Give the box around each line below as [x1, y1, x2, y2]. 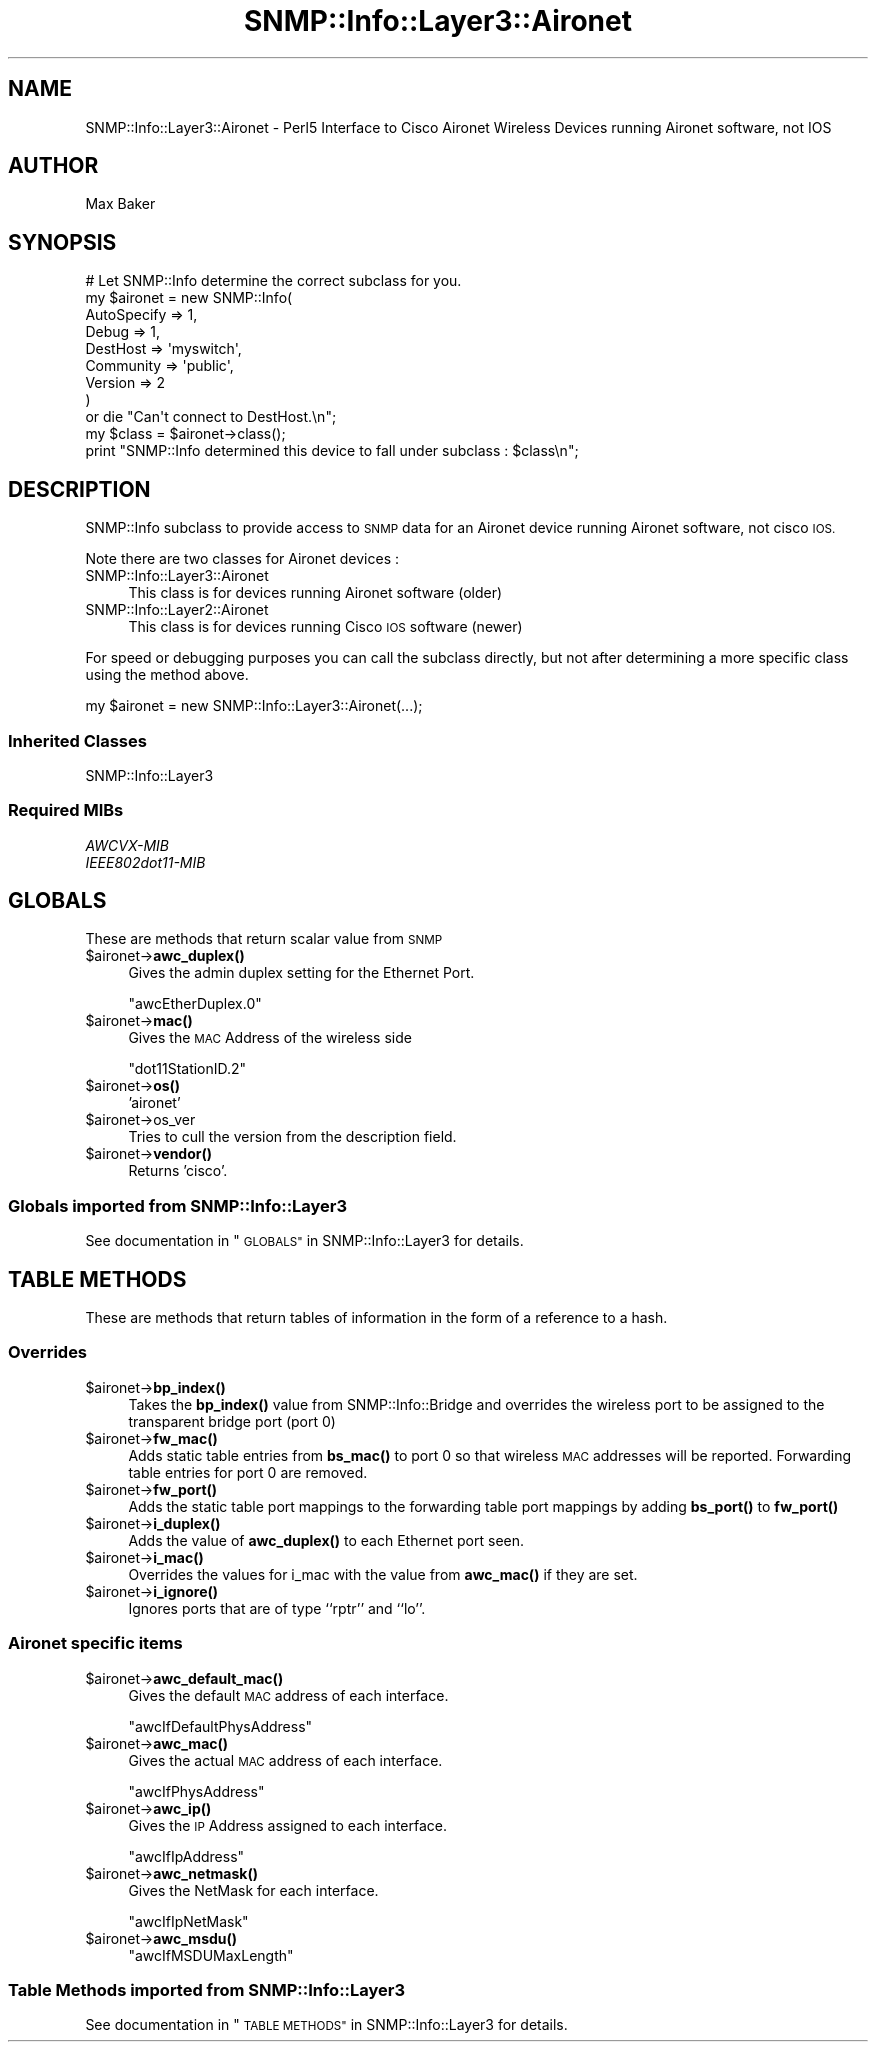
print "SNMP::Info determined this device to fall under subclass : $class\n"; [85, 442, 579, 460]
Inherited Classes [8, 730, 147, 751]
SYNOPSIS [8, 229, 117, 255]
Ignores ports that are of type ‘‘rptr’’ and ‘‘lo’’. [128, 1599, 426, 1617]
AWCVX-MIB [85, 836, 170, 854]
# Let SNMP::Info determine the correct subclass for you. [85, 272, 462, 290]
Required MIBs [8, 800, 124, 821]
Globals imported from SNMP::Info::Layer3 [8, 1195, 348, 1216]
